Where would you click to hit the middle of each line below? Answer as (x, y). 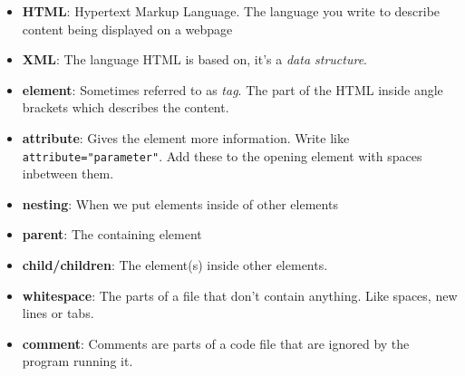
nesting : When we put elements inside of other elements (180, 203)
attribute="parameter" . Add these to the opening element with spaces (222, 155)
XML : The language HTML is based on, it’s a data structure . (194, 59)
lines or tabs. (58, 313)
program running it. (77, 361)
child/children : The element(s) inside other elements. (175, 265)
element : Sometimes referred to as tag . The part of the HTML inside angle (232, 89)
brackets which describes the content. (126, 107)
